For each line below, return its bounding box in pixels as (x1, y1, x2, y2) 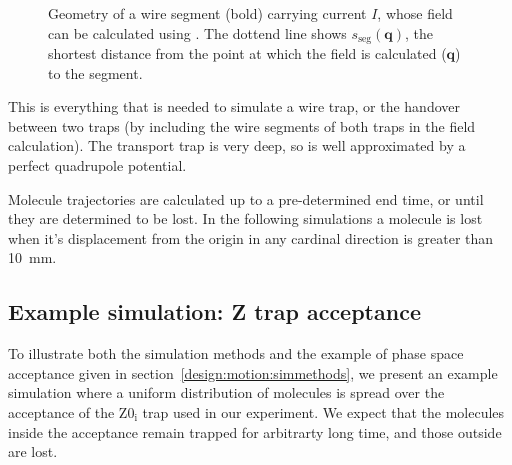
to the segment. (48, 62, 143, 83)
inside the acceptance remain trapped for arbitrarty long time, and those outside (8, 421, 502, 442)
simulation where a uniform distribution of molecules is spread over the (8, 382, 445, 403)
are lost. (8, 441, 58, 462)
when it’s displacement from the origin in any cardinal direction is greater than (8, 227, 494, 248)
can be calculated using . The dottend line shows (48, 22, 347, 43)
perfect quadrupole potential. (8, 155, 187, 176)
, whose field (377, 3, 453, 23)
